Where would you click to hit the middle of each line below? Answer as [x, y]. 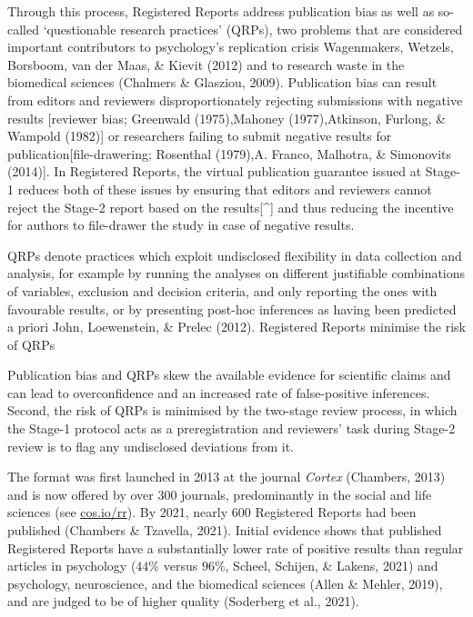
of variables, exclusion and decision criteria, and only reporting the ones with [222, 290]
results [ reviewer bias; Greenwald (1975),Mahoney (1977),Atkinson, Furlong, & [226, 118]
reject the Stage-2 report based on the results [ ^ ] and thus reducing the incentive [231, 207]
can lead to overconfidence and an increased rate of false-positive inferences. [219, 392]
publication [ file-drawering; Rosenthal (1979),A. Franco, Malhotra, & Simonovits [230, 153]
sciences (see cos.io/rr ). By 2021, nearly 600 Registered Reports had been [212, 512]
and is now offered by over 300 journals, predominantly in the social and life [220, 494]
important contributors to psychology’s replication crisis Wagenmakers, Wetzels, [231, 47]
